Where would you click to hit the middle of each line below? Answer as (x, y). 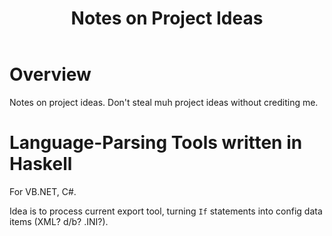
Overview (50, 74)
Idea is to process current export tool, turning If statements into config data (166, 211)
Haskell (41, 164)
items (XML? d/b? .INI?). (59, 221)
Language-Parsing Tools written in (156, 143)
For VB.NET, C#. (43, 191)
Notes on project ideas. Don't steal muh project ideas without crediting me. (164, 102)
